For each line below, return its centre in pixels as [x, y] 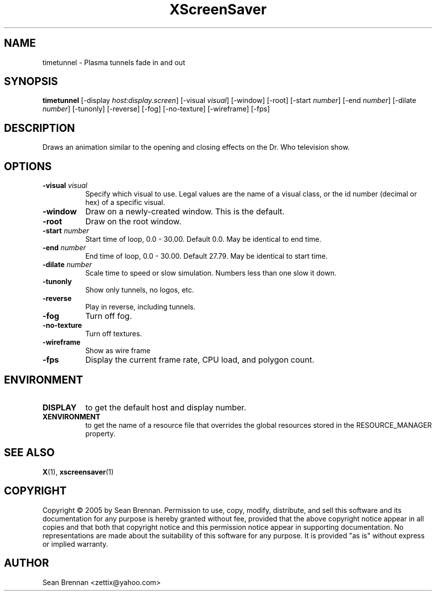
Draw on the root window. [133, 222]
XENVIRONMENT [71, 416]
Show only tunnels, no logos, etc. [140, 290]
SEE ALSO [29, 453]
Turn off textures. [114, 334]
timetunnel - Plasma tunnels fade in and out [114, 62]
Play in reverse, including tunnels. [140, 307]
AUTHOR [27, 563]
